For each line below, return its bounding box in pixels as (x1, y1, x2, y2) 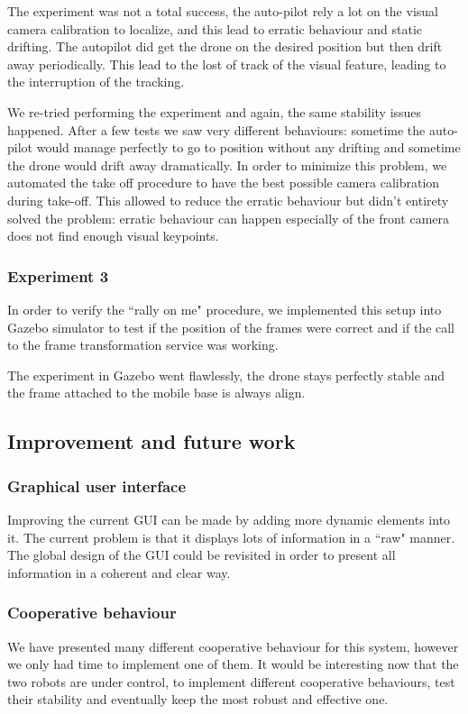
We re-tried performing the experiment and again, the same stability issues (7, 102, 422, 121)
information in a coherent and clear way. (7, 563, 231, 581)
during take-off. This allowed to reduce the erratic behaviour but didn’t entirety (7, 190, 449, 209)
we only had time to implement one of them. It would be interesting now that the (7, 654, 459, 673)
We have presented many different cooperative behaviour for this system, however (7, 636, 459, 655)
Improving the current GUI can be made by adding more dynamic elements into (7, 509, 451, 528)
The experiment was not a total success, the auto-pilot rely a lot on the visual (7, 2, 438, 20)
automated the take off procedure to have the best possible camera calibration (7, 173, 440, 192)
